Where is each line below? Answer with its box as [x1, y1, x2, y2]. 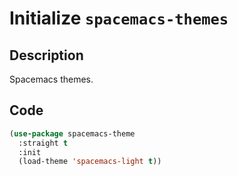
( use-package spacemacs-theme [9, 128, 136, 139]
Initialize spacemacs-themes [9, 7, 229, 30]
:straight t [18, 138, 69, 148]
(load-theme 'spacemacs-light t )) [18, 157, 162, 167]
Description [9, 47, 84, 64]
